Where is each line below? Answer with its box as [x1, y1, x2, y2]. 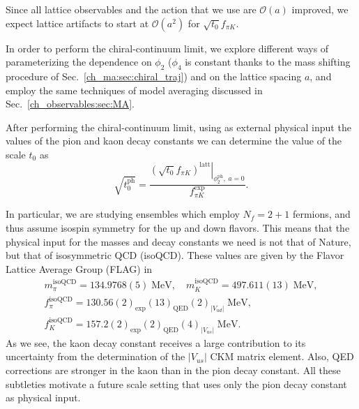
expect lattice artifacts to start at [6, 15, 149, 30]
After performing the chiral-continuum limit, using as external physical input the [6, 119, 351, 134]
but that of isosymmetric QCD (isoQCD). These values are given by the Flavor [6, 248, 344, 262]
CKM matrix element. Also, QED [210, 349, 354, 364]
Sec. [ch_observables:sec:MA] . [6, 96, 135, 111]
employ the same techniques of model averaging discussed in [6, 82, 263, 97]
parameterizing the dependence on [6, 54, 152, 69]
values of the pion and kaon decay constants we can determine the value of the [6, 133, 342, 148]
